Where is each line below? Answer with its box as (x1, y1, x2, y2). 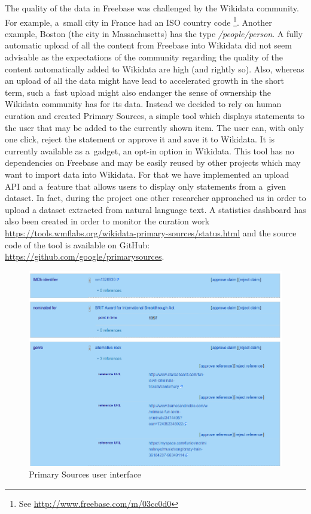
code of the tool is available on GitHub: (5, 238, 150, 251)
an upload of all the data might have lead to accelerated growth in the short (5, 74, 284, 87)
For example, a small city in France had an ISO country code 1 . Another (5, 14, 272, 28)
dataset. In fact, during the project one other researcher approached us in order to (5, 191, 306, 204)
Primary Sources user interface (29, 468, 141, 480)
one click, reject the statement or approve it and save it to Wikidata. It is (5, 133, 275, 145)
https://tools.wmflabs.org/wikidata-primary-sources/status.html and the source (5, 226, 297, 239)
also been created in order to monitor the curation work (5, 215, 210, 227)
